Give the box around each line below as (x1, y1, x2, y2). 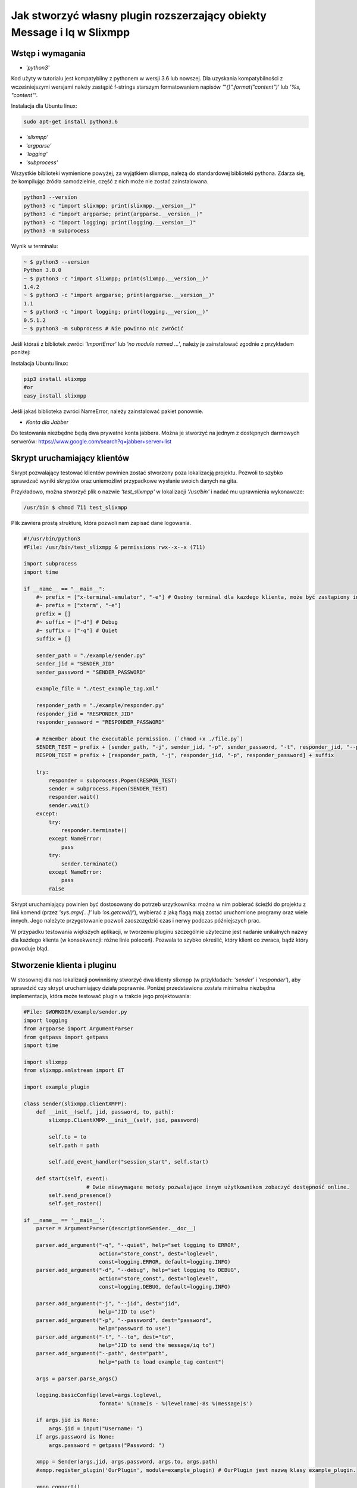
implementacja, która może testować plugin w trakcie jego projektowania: (11, 993, 192, 1000)
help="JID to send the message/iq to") (98, 1342, 215, 1348)
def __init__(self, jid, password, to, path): (36, 1109, 175, 1115)
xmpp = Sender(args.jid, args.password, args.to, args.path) (36, 1458, 218, 1465)
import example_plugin (23, 1083, 90, 1090)
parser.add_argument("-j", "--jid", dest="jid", (36, 1301, 181, 1306)
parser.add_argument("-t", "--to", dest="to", (36, 1333, 175, 1340)
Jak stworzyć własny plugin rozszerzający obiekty (11, 9, 267, 22)
